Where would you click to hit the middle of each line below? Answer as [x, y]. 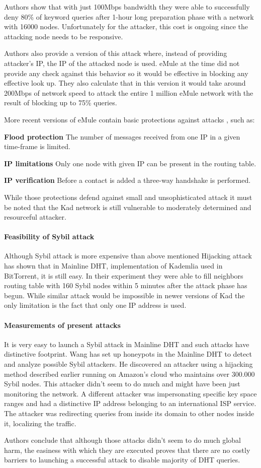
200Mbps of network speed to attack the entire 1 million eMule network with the [129, 92]
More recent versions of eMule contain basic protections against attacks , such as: [129, 119]
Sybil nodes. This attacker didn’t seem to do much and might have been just [122, 384]
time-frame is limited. [37, 146]
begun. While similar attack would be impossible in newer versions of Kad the [124, 295]
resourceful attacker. [35, 217]
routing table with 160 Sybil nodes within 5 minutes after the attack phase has [126, 285]
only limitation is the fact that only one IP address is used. [95, 305]
